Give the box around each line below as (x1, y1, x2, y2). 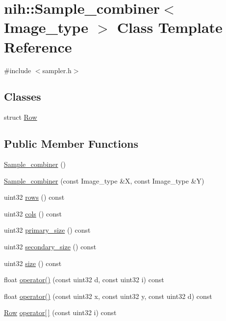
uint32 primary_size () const (4, 225, 91, 235)
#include (4, 65, 31, 75)
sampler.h (42, 65, 72, 75)
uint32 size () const (4, 258, 62, 268)
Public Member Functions (4, 136, 138, 151)
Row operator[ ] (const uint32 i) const (4, 307, 117, 318)
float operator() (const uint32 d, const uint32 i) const (4, 274, 164, 285)
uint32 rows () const (4, 192, 65, 202)
